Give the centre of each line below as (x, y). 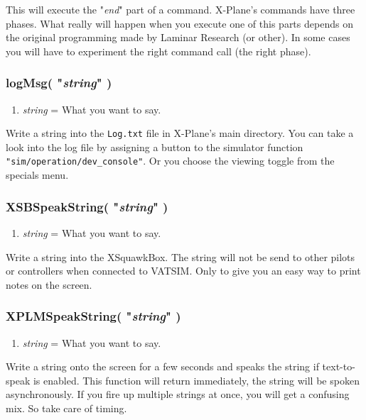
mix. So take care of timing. (66, 408)
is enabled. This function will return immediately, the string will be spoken (196, 380)
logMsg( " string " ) (59, 83)
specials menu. (37, 175)
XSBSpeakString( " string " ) (87, 206)
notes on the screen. (49, 284)
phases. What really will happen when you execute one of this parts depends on (179, 23)
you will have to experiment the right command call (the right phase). (158, 51)
